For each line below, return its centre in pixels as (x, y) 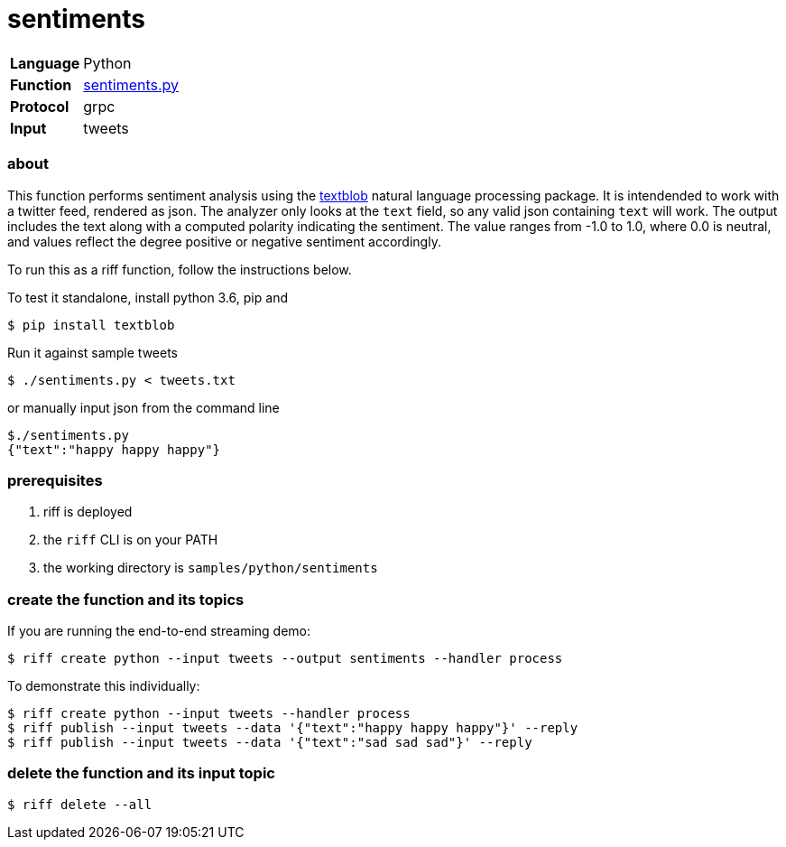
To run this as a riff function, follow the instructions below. (180, 269)
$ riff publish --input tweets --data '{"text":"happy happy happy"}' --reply (293, 728)
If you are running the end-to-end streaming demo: (159, 631)
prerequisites (55, 480)
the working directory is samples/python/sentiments (211, 568)
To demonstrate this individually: (104, 686)
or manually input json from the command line (143, 407)
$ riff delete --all (80, 804)
